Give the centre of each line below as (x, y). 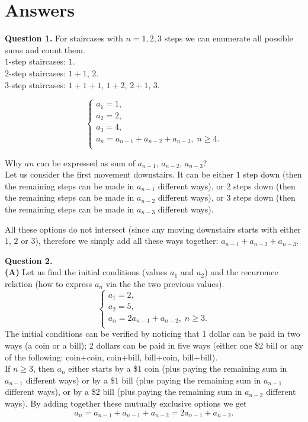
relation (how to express (49, 283)
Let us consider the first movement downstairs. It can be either (119, 174)
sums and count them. (45, 49)
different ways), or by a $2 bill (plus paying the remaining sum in (123, 392)
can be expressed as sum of (86, 162)
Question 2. (29, 260)
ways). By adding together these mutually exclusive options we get (126, 403)
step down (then (272, 174)
